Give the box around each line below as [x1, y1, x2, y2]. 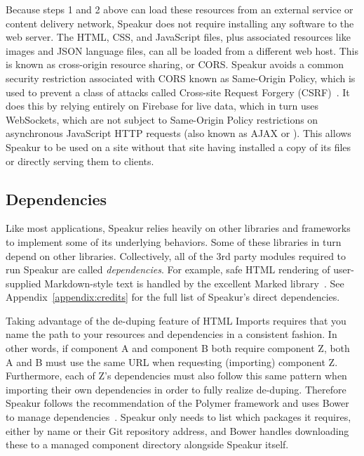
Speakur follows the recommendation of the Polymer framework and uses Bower [6, 396, 349, 410]
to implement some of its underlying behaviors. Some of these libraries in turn [6, 234, 342, 249]
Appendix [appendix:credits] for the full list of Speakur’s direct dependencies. [6, 289, 340, 304]
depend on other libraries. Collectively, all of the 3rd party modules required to [6, 248, 346, 263]
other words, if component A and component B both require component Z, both [6, 341, 350, 356]
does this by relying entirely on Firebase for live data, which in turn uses [6, 98, 319, 113]
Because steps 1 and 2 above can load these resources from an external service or [6, 2, 353, 16]
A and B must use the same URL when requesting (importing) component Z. [6, 354, 338, 369]
